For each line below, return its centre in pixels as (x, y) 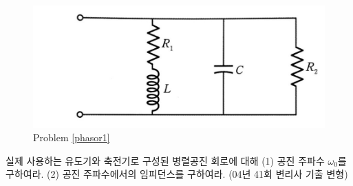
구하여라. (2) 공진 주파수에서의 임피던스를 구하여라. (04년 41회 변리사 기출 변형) (177, 174)
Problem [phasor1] (72, 137)
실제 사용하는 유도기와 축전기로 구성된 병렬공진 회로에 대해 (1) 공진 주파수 (165, 160)
